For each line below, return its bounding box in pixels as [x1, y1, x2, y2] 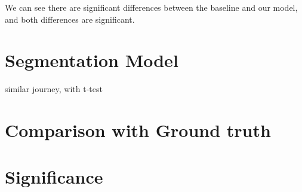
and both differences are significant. [5, 13, 135, 25]
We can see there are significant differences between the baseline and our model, [5, 1, 298, 13]
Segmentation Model [5, 48, 178, 72]
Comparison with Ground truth [5, 118, 271, 142]
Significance [5, 164, 103, 189]
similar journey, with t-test [5, 83, 103, 95]
